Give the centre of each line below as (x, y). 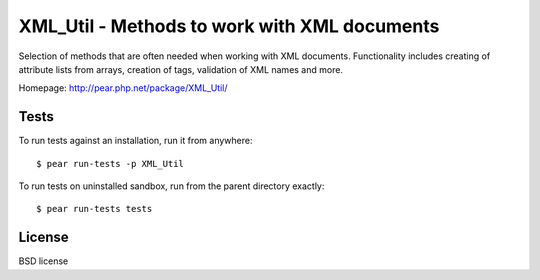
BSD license (43, 261)
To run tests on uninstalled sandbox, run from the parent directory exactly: (171, 186)
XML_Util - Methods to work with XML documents (229, 26)
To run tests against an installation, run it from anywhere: (135, 141)
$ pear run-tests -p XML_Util (110, 163)
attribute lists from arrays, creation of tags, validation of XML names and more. (181, 69)
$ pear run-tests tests (94, 209)
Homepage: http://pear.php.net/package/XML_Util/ (123, 88)
